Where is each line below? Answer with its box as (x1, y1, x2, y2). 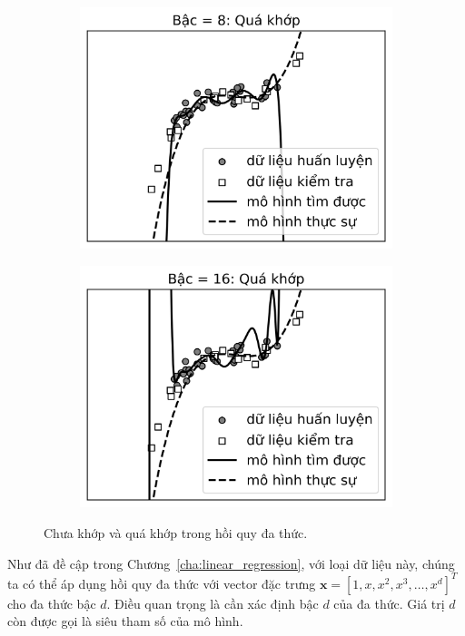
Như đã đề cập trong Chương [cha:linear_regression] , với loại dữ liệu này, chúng (7, 553, 455, 572)
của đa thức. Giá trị (333, 593, 445, 612)
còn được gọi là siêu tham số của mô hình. (7, 612, 243, 631)
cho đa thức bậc (7, 593, 96, 612)
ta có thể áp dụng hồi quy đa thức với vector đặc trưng (7, 573, 316, 592)
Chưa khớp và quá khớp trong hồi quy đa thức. (44, 523, 308, 542)
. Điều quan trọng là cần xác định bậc (106, 593, 319, 612)
